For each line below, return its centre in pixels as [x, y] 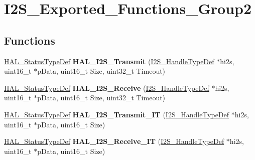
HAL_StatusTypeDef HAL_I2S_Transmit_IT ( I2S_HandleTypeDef [117, 114]
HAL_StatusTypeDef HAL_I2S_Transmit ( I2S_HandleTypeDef [109, 61]
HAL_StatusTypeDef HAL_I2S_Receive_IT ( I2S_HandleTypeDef [114, 141]
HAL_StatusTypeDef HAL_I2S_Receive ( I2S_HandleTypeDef [107, 88]
